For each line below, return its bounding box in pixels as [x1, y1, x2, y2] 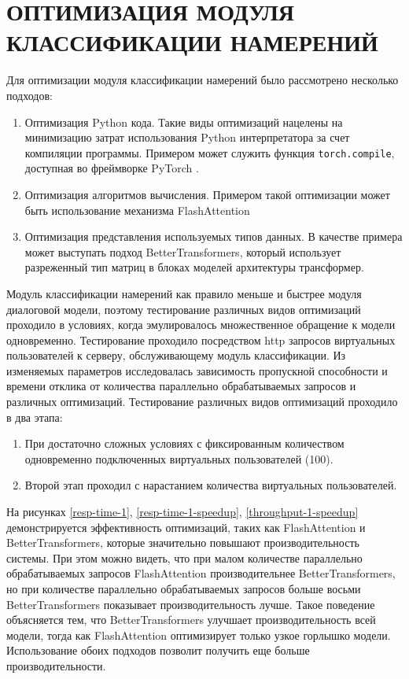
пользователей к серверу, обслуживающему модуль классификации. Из [6, 347, 346, 363]
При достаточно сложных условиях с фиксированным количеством [24, 435, 345, 452]
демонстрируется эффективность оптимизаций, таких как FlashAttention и [6, 518, 366, 535]
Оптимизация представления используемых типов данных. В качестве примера [24, 228, 403, 245]
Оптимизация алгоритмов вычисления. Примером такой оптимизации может [24, 186, 390, 202]
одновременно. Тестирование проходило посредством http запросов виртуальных [6, 331, 396, 348]
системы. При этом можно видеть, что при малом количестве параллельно [6, 549, 363, 566]
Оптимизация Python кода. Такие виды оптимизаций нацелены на [24, 113, 343, 130]
